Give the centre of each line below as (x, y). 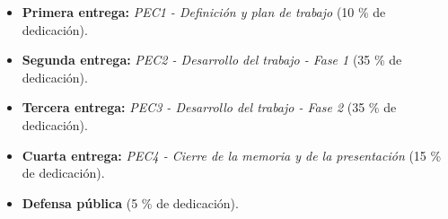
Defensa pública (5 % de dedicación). (130, 202)
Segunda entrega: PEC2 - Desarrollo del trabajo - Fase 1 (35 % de (212, 60)
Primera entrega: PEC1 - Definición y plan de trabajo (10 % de (204, 12)
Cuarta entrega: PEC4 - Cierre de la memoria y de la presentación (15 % (232, 155)
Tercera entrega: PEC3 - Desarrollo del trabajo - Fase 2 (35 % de (209, 107)
